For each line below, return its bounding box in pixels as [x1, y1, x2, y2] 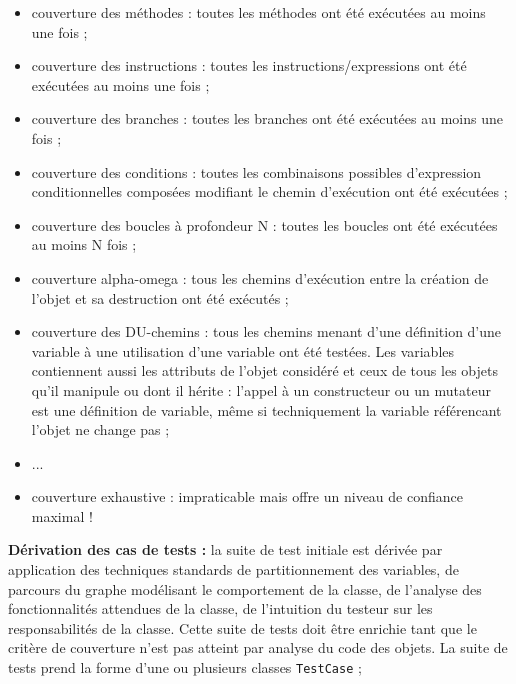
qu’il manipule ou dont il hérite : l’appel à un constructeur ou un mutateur [31, 379, 491, 400]
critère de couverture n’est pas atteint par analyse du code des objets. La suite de [8, 637, 508, 658]
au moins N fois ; [31, 234, 137, 255]
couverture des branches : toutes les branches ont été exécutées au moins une [31, 108, 503, 129]
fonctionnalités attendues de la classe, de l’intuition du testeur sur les [8, 598, 433, 619]
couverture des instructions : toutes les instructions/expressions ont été [31, 55, 467, 76]
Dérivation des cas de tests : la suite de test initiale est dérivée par [8, 539, 443, 560]
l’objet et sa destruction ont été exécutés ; [31, 287, 289, 308]
